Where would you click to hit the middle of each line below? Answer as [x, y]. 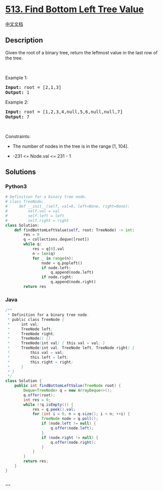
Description [24, 40]
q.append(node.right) [73, 282]
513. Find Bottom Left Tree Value [75, 9]
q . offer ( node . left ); [72, 428]
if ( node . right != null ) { [70, 438]
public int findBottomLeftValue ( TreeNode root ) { [68, 386]
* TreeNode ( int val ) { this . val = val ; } [56, 343]
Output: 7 [17, 117]
